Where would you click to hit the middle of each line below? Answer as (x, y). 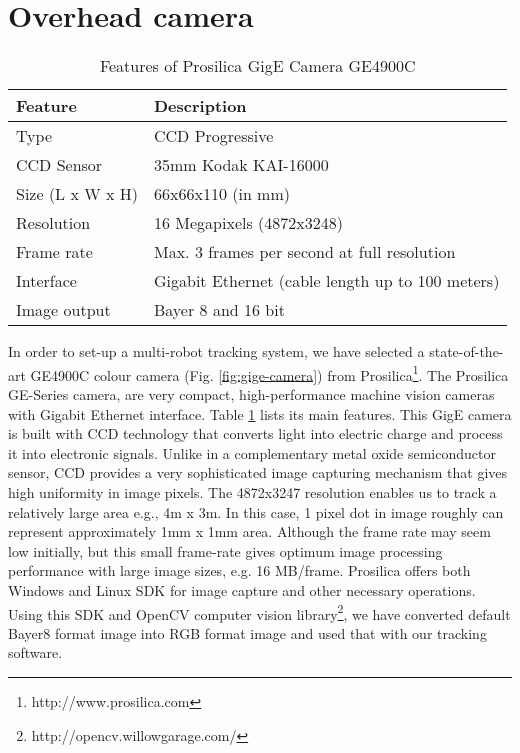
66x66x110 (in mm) (221, 194)
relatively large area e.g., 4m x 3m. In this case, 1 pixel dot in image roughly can (256, 511)
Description (200, 106)
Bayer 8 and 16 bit (219, 310)
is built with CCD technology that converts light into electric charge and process (255, 433)
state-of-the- (466, 351)
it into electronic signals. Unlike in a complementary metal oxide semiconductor (252, 452)
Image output (63, 310)
